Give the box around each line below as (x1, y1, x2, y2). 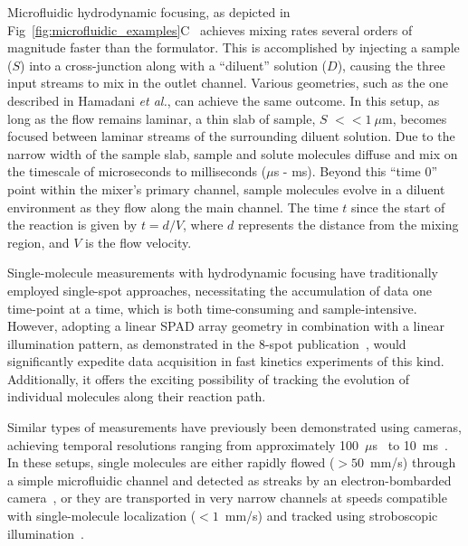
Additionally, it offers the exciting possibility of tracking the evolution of (7, 369, 410, 388)
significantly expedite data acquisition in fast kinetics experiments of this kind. (7, 352, 444, 371)
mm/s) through (370, 453, 456, 472)
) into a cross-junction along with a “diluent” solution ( (20, 55, 328, 74)
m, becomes (382, 108, 447, 127)
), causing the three (337, 55, 445, 74)
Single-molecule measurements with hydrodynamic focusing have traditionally (7, 263, 438, 282)
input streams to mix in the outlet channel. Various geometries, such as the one (7, 73, 449, 92)
